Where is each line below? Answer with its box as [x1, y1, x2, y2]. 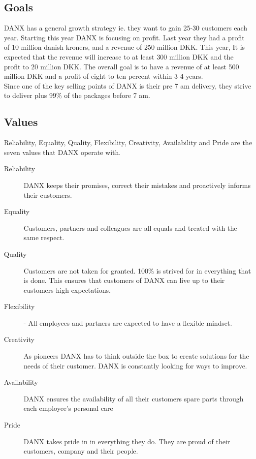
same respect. [24, 232, 64, 243]
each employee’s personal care [24, 403, 113, 413]
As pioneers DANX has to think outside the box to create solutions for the [24, 351, 249, 361]
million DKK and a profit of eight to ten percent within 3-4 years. [4, 71, 203, 81]
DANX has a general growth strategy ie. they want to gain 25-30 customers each [4, 23, 248, 33]
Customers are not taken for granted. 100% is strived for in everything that [24, 265, 251, 275]
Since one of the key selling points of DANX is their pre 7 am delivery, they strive [4, 80, 251, 91]
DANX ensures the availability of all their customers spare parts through [24, 393, 244, 403]
